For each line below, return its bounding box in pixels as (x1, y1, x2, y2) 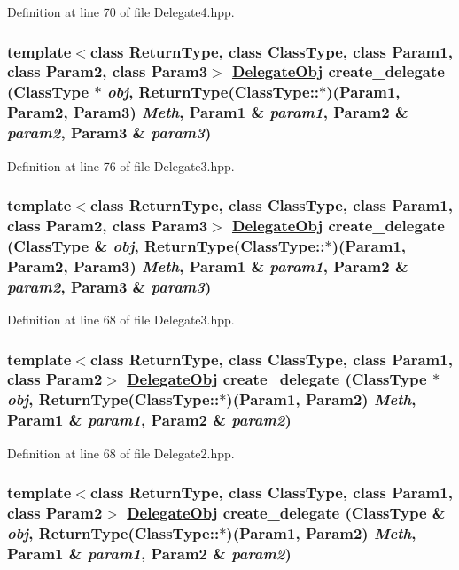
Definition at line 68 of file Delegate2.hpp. (7, 443, 235, 462)
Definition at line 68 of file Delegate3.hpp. (7, 310, 235, 328)
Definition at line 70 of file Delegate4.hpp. (7, 3, 235, 20)
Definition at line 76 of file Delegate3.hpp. (7, 156, 235, 175)
